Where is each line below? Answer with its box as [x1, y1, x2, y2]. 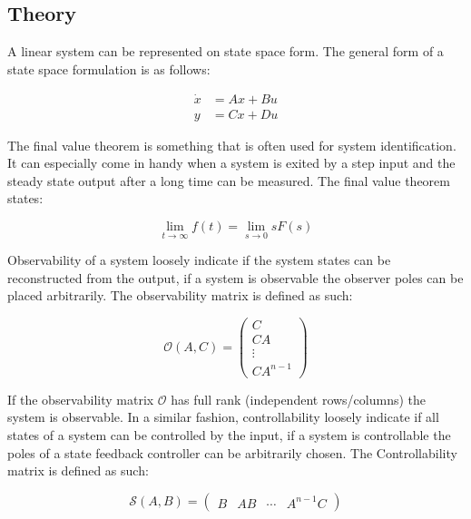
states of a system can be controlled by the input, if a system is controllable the [7, 425, 451, 444]
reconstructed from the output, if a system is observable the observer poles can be [7, 268, 464, 287]
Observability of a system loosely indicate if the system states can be [7, 250, 391, 269]
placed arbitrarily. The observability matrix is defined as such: [7, 286, 353, 305]
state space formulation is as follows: [7, 59, 211, 78]
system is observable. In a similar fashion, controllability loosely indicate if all [7, 407, 439, 426]
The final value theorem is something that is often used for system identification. [7, 135, 456, 154]
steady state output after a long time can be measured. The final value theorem [7, 171, 450, 190]
